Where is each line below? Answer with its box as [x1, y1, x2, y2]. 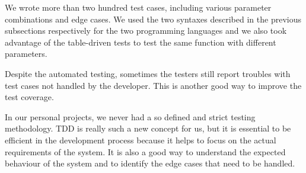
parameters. [5, 47, 47, 60]
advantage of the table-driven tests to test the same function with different [5, 36, 276, 48]
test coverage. [5, 91, 54, 103]
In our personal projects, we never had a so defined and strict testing [5, 110, 256, 123]
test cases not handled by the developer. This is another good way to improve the [5, 79, 302, 91]
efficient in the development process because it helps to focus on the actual [5, 133, 276, 146]
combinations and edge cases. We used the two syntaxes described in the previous [5, 12, 301, 25]
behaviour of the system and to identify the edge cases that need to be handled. [5, 157, 295, 169]
